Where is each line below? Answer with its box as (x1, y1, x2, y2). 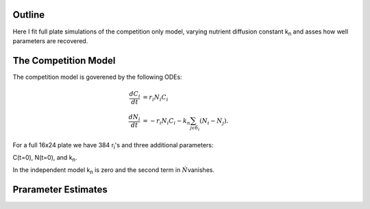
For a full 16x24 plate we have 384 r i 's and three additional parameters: (12, 140, 214, 151)
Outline (12, 9, 45, 21)
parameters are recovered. (12, 36, 88, 45)
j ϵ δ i (190, 125, 200, 132)
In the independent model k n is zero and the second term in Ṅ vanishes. (12, 166, 215, 176)
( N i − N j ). (199, 116, 229, 126)
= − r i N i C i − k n (143, 116, 191, 126)
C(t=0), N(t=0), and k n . (12, 153, 77, 163)
